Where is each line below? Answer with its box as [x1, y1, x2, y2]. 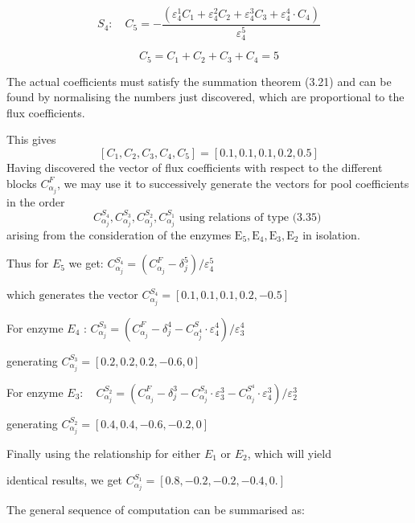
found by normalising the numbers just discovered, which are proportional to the [6, 88, 405, 105]
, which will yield [247, 444, 332, 461]
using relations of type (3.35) [179, 211, 322, 223]
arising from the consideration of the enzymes [6, 226, 232, 243]
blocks [6, 174, 37, 191]
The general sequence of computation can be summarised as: [6, 501, 305, 518]
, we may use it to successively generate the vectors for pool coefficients [56, 174, 409, 191]
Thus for [6, 255, 49, 272]
